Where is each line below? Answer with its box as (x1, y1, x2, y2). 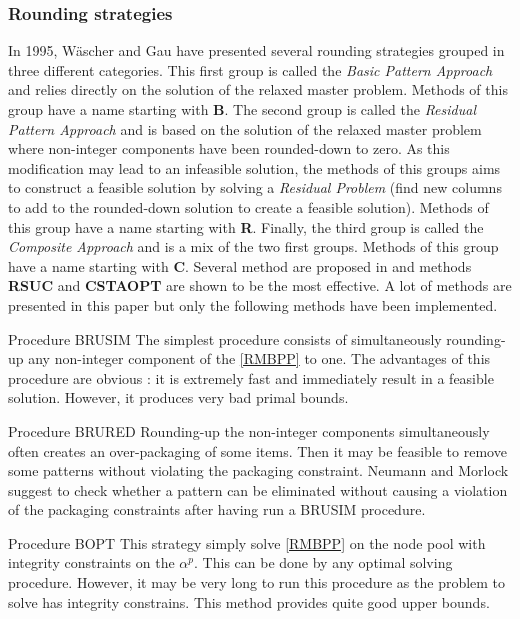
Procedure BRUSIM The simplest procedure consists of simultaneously (8, 328, 442, 349)
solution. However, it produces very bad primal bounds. (8, 387, 349, 408)
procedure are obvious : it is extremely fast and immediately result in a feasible (8, 367, 494, 388)
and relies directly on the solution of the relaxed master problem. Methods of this (8, 79, 508, 100)
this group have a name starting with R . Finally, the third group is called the (8, 216, 484, 237)
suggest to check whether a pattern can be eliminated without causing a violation (8, 479, 508, 500)
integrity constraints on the (8, 552, 175, 573)
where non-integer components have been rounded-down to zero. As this (8, 138, 450, 159)
